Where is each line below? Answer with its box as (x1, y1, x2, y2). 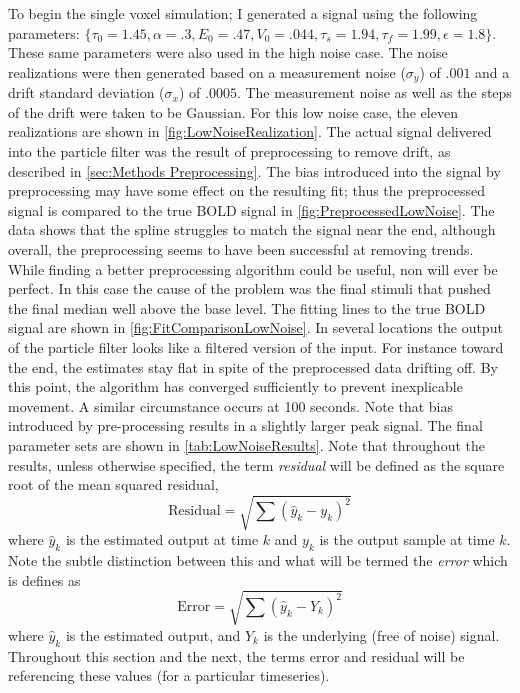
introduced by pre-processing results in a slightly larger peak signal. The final (8, 415, 483, 436)
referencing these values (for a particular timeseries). (8, 665, 330, 686)
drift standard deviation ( (8, 82, 165, 103)
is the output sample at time (319, 529, 495, 550)
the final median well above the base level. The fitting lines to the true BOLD (8, 297, 486, 318)
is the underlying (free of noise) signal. (263, 624, 500, 645)
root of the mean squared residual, (8, 474, 219, 495)
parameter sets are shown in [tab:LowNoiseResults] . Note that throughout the (8, 434, 485, 455)
